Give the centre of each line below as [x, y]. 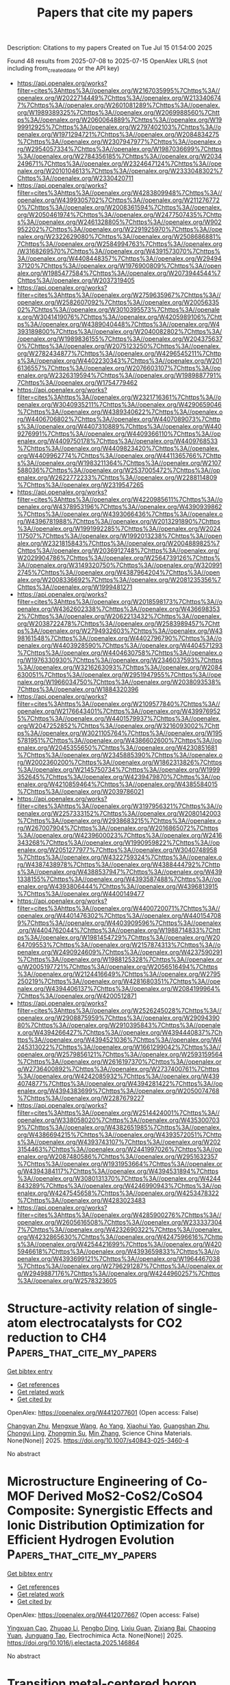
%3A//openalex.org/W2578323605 [67, 1280]
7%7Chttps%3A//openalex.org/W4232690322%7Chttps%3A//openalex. [119, 1229]
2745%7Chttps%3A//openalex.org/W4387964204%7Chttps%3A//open [118, 572]
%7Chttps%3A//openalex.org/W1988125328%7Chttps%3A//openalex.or [119, 959]
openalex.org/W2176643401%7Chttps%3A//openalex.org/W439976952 [119, 711]
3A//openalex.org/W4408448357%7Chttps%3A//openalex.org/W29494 [119, 258]
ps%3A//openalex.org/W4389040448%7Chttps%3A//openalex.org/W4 [118, 324]
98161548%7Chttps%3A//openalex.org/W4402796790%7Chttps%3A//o [119, 638]
